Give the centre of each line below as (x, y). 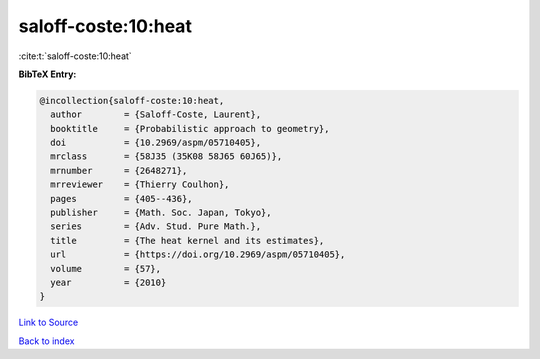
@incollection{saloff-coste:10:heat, (132, 100)
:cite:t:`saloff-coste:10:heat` (75, 56)
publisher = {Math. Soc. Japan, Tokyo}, (161, 213)
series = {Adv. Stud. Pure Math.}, (156, 226)
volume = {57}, (106, 268)
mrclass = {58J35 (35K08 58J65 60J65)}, (166, 156)
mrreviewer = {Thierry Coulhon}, (140, 184)
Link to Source (48, 322)
